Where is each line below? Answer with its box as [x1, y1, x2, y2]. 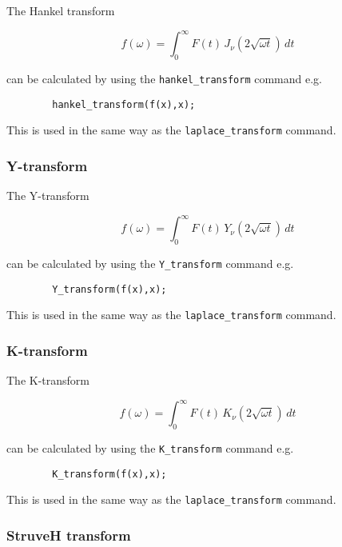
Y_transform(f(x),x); [52, 283, 167, 295]
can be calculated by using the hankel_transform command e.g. [6, 70, 322, 86]
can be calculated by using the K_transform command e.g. [6, 440, 294, 457]
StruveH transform [6, 525, 131, 545]
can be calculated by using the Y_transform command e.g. [6, 254, 294, 271]
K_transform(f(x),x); [52, 468, 167, 480]
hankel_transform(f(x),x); [52, 98, 196, 110]
